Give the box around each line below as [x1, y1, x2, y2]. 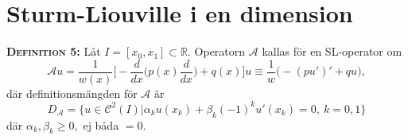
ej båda [83, 116, 119, 133]
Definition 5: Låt [6, 43, 101, 60]
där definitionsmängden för [6, 84, 138, 101]
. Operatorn [188, 43, 246, 60]
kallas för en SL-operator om [262, 43, 402, 60]
